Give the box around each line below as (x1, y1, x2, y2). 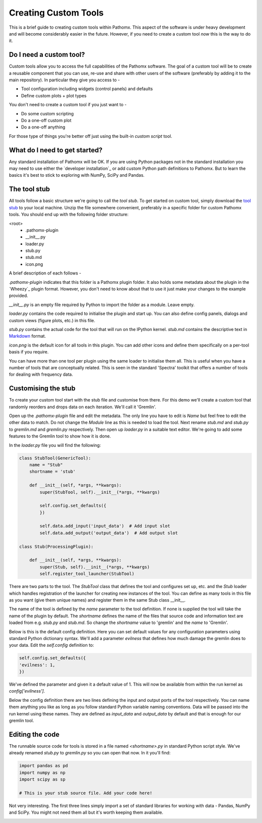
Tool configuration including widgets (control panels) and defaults (21, 86, 153, 92)
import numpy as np (19, 769, 65, 775)
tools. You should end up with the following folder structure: (9, 212, 129, 218)
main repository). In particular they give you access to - (9, 77, 120, 83)
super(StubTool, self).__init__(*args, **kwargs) (39, 489, 160, 495)
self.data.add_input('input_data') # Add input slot (39, 523, 170, 529)
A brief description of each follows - (9, 270, 82, 276)
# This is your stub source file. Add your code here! (19, 790, 152, 796)
